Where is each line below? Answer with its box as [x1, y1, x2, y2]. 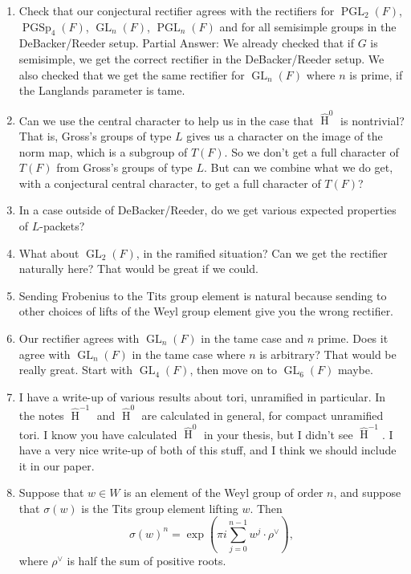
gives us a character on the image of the [186, 128, 383, 145]
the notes [18, 407, 64, 424]
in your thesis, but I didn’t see [203, 425, 353, 442]
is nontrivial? [340, 112, 405, 128]
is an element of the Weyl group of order [124, 484, 324, 501]
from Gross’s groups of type [56, 159, 193, 176]
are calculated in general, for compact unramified [141, 407, 384, 424]
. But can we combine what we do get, [204, 159, 393, 176]
